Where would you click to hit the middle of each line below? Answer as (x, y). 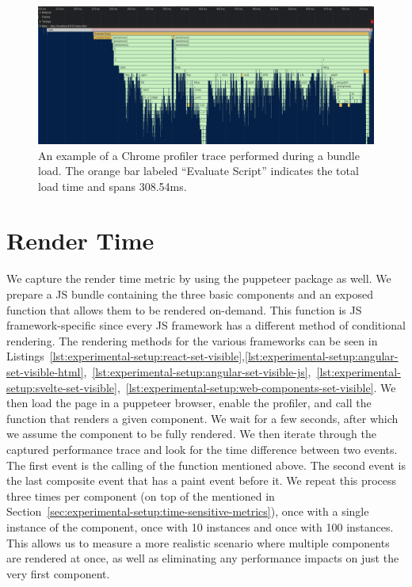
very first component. (58, 573)
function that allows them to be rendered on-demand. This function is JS (184, 309)
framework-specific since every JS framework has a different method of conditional (206, 325)
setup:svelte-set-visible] (62, 387)
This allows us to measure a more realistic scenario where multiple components (198, 542)
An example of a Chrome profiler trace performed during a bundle (199, 155)
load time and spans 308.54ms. (113, 186)
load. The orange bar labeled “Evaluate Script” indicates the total (198, 171)
